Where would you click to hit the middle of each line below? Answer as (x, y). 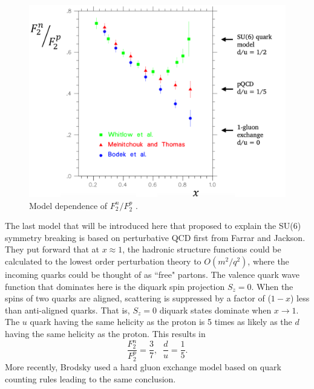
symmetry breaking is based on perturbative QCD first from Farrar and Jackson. (155, 237)
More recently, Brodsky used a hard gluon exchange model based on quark (143, 367)
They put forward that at (52, 249)
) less (300, 298)
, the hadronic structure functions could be (202, 249)
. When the (272, 286)
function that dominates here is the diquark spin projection (115, 286)
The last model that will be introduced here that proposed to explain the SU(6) (153, 226)
